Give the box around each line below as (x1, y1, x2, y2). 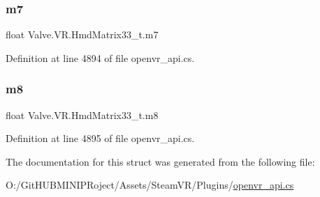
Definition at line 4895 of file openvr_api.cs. (6, 131, 195, 145)
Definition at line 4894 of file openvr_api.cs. (6, 50, 195, 65)
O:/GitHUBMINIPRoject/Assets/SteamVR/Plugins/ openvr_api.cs (6, 178, 294, 192)
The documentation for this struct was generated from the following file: (6, 154, 315, 168)
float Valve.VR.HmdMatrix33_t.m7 (6, 27, 159, 42)
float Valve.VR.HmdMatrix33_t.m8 (6, 107, 159, 122)
